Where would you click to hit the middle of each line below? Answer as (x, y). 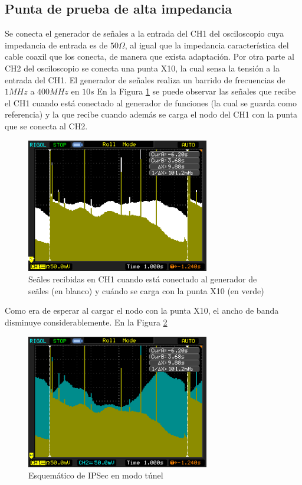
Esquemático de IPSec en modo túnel (96, 475)
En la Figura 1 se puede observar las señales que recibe (196, 91)
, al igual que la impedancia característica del (207, 45)
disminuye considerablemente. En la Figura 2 (86, 322)
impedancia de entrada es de (56, 45)
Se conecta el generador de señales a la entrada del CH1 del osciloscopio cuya (145, 33)
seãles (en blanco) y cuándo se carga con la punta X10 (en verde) (146, 290)
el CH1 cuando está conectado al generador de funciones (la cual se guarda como (151, 102)
